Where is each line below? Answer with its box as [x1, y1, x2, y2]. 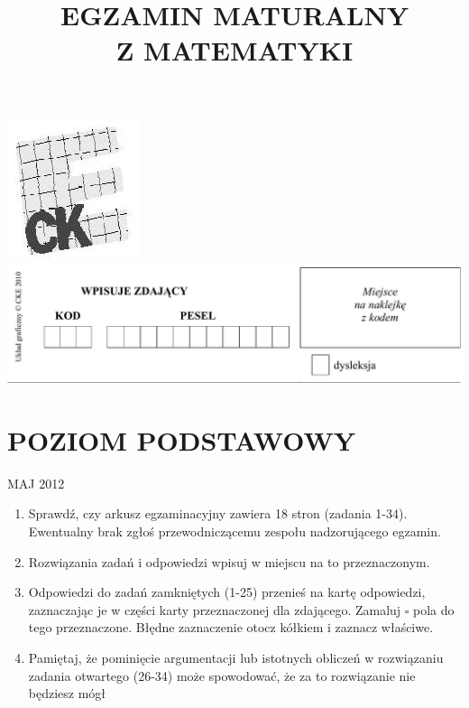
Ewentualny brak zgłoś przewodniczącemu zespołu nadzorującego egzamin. [28, 521, 441, 540]
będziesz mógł [28, 684, 106, 703]
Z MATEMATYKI [115, 32, 354, 69]
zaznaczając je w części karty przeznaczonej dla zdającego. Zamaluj [28, 600, 401, 619]
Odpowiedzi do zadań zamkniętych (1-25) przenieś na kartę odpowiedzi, [28, 582, 426, 601]
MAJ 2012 [7, 473, 65, 492]
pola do [413, 600, 455, 619]
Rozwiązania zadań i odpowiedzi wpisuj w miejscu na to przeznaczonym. [28, 552, 430, 571]
